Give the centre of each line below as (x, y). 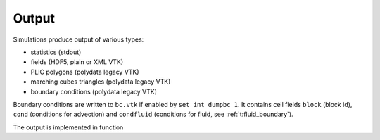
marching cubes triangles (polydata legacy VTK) (101, 82)
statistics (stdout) (56, 52)
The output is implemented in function (68, 127)
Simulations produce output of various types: (78, 39)
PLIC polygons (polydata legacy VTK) (85, 72)
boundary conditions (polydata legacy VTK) (94, 91)
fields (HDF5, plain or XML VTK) (77, 62)
